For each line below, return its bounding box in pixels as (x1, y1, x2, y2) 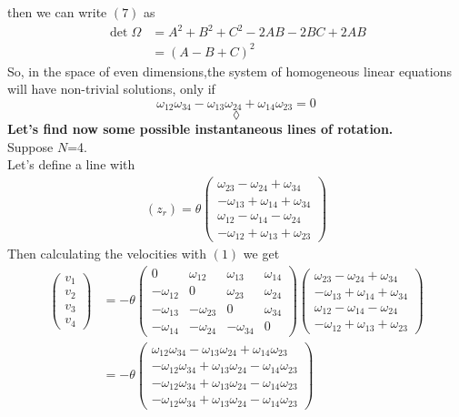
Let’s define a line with (7, 155, 135, 174)
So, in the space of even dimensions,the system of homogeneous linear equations (7, 61, 452, 80)
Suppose (7, 137, 54, 156)
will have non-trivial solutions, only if (7, 79, 215, 98)
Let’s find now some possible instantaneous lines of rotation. (7, 119, 394, 138)
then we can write (7, 3, 107, 21)
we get (243, 244, 280, 263)
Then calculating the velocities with (7, 244, 207, 263)
